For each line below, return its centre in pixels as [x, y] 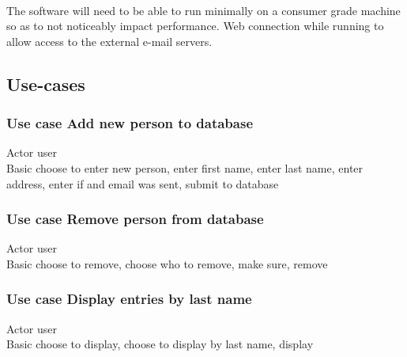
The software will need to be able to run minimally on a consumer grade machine [203, 10]
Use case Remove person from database [135, 219]
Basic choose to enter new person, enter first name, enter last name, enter [185, 167]
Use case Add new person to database [130, 123]
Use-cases [46, 84]
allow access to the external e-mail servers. [109, 41]
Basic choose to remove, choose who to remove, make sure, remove [167, 263]
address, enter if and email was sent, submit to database [143, 183]
